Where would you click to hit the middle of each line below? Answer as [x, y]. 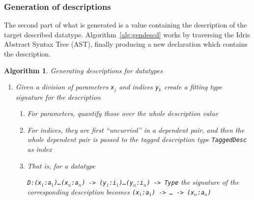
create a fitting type [193, 87]
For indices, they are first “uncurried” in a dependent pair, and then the [136, 129]
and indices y [139, 87]
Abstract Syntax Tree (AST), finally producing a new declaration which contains [126, 44]
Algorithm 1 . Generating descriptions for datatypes [84, 70]
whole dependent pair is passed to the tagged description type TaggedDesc [137, 139]
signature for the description [58, 97]
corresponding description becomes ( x [83, 191]
